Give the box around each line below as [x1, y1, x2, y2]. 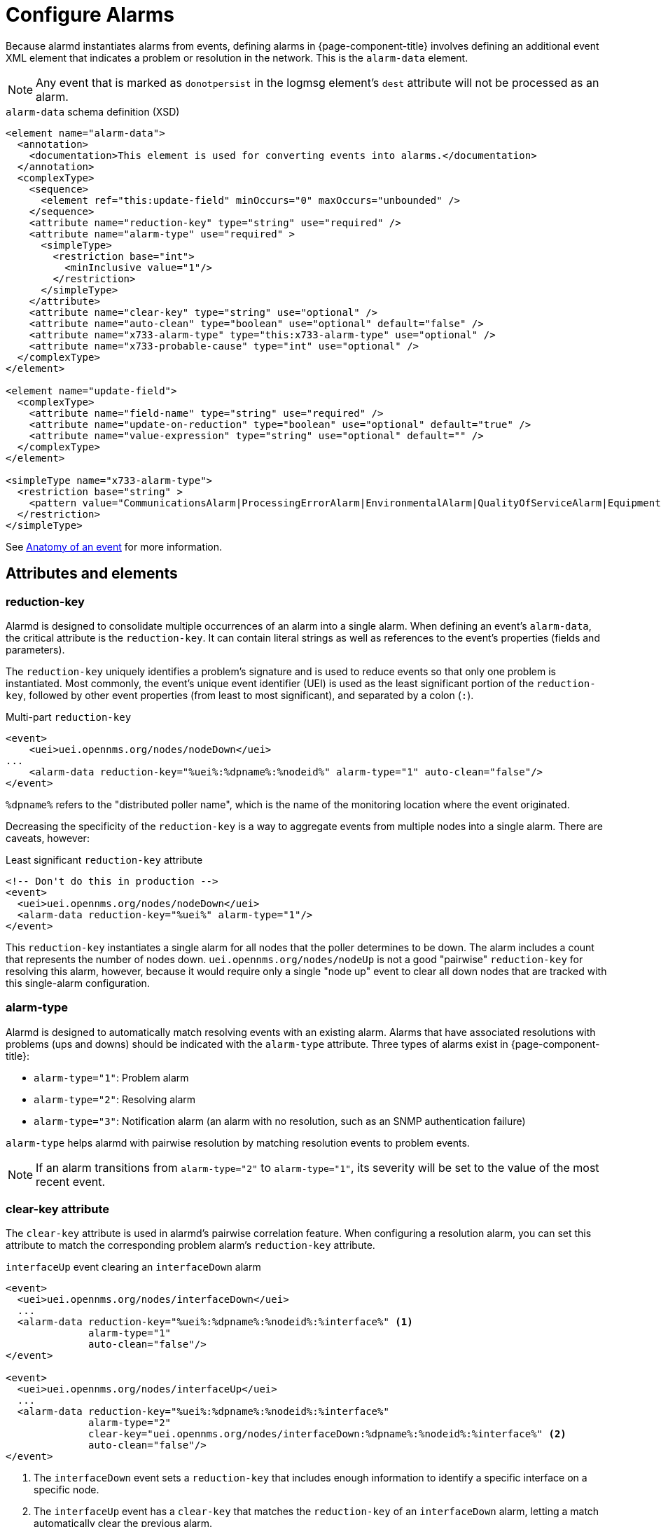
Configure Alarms [6, 3, 175, 27]
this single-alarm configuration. [6, 976, 150, 989]
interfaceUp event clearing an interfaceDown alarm [6, 1261, 261, 1273]
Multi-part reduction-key [6, 710, 132, 723]
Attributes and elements [6, 565, 178, 583]
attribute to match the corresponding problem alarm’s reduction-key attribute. [6, 1239, 375, 1252]
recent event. [36, 1174, 106, 1189]
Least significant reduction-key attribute [6, 853, 203, 866]
